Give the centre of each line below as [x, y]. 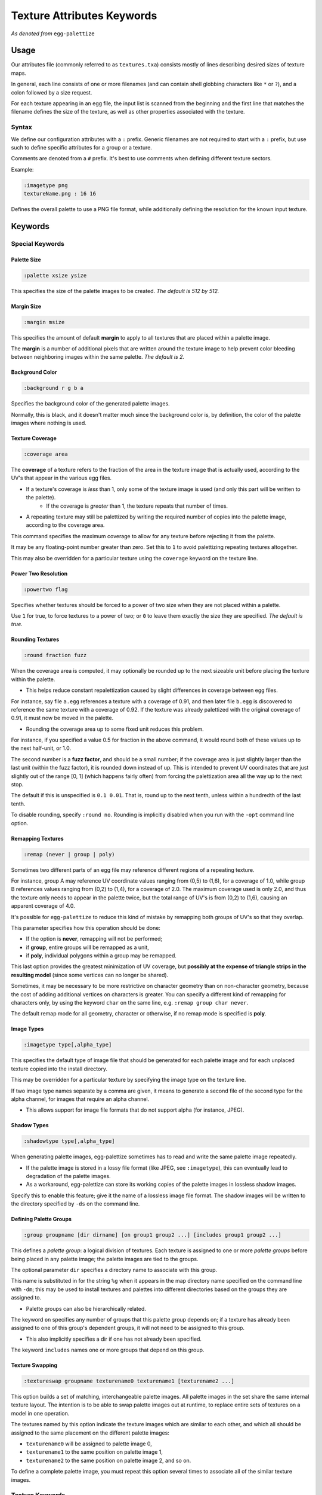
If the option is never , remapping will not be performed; [94, 939]
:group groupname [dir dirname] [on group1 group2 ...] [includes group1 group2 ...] [152, 1235]
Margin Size [26, 306]
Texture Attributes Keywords [84, 16]
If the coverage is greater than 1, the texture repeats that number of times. [137, 506]
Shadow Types [30, 1125]
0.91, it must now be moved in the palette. [62, 718]
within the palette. [33, 679]
